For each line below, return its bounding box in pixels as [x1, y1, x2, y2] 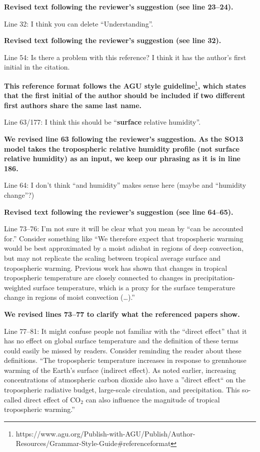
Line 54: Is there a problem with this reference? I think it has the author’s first [4, 52, 246, 62]
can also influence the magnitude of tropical [85, 394, 220, 404]
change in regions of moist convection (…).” [4, 292, 135, 302]
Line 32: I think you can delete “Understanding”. [4, 18, 153, 29]
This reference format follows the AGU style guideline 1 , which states [4, 79, 246, 91]
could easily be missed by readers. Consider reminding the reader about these [4, 345, 241, 355]
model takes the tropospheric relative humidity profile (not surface [4, 143, 239, 154]
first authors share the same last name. [4, 100, 142, 110]
